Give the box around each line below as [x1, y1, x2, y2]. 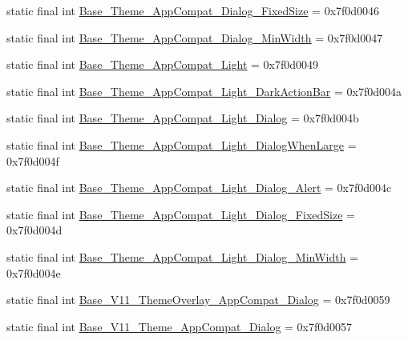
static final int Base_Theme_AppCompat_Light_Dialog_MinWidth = [6, 248, 359, 265]
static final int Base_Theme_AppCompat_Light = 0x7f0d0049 [6, 56, 319, 73]
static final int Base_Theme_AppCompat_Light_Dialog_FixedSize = [6, 206, 355, 222]
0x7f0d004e [6, 264, 61, 281]
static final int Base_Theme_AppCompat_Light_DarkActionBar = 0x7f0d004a [6, 82, 402, 99]
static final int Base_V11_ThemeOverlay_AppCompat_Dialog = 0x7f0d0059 [6, 291, 390, 308]
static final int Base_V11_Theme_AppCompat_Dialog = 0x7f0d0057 [6, 318, 353, 334]
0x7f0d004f [6, 152, 59, 169]
